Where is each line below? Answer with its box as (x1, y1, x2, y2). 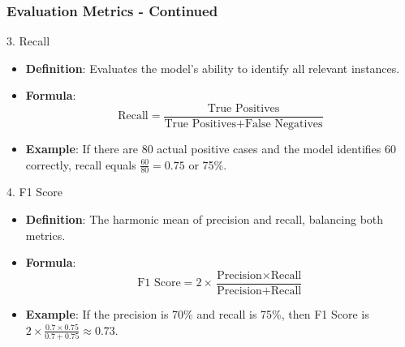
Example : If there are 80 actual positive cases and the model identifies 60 (25, 140, 396, 157)
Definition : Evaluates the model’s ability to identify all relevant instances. (25, 59, 400, 76)
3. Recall (6, 32, 50, 49)
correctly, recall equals (25, 156, 136, 173)
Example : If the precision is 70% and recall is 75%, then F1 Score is (25, 305, 369, 322)
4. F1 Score (6, 183, 63, 200)
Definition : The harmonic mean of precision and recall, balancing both (25, 211, 384, 228)
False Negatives (244, 118, 323, 131)
